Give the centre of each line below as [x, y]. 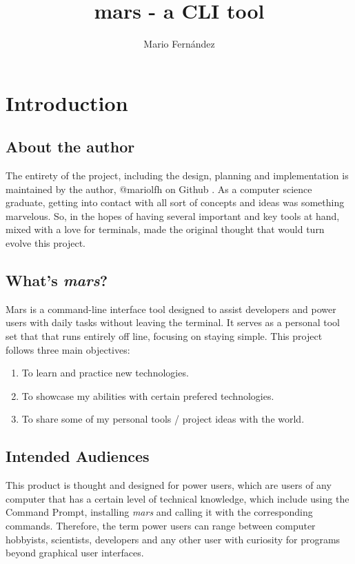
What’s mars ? [57, 280]
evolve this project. [46, 243]
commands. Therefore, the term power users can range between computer [161, 526]
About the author [70, 147]
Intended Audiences [78, 456]
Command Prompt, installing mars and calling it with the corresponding [159, 512]
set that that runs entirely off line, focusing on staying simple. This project [164, 336]
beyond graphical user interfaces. [75, 553]
